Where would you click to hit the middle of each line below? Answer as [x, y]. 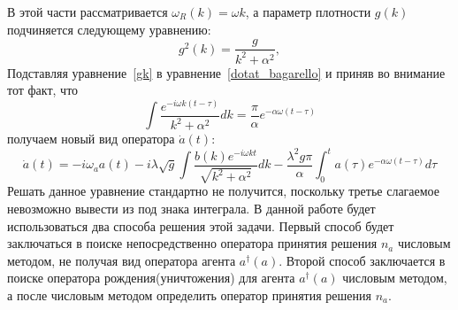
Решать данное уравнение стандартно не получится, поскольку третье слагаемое [224, 191]
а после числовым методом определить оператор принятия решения [189, 294]
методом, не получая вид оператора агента [122, 260]
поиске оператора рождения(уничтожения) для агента [151, 278]
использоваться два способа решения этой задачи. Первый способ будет [201, 225]
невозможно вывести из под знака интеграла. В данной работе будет [191, 208]
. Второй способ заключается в [362, 260]
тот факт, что [43, 90]
